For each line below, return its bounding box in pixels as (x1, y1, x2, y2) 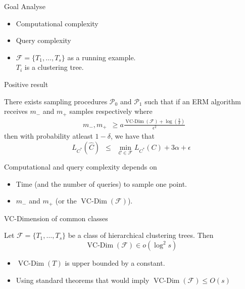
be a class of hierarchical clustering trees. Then (68, 230, 214, 240)
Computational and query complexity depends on (4, 161, 157, 172)
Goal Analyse (4, 1, 45, 11)
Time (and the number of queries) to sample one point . (16, 178, 187, 189)
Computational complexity (16, 18, 99, 28)
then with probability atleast (4, 131, 93, 141)
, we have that (110, 131, 155, 141)
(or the (55, 195, 77, 206)
